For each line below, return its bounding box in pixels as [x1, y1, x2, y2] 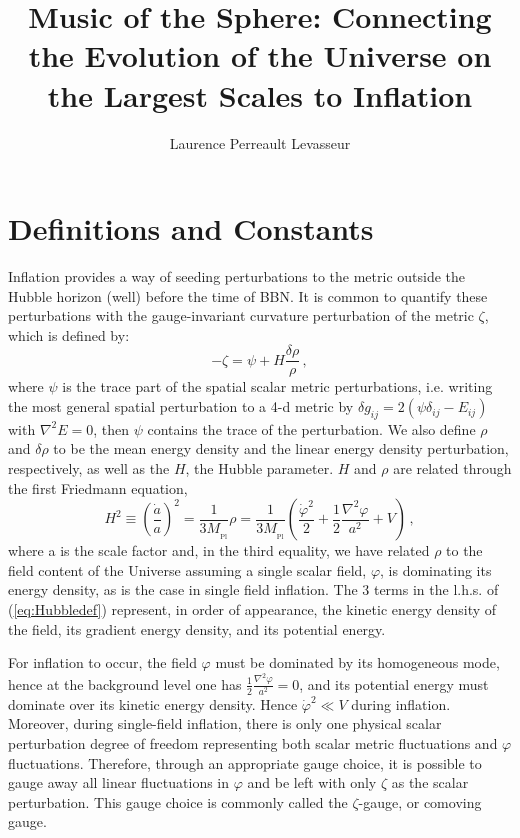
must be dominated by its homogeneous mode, [215, 652, 500, 673]
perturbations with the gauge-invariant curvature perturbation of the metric [8, 305, 474, 326]
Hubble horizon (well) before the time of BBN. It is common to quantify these [8, 285, 488, 306]
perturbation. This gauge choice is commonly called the [8, 791, 348, 812]
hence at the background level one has [8, 673, 242, 694]
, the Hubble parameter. [185, 458, 334, 479]
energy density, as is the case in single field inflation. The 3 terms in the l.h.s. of [8, 579, 499, 600]
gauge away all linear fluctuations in [8, 772, 230, 793]
